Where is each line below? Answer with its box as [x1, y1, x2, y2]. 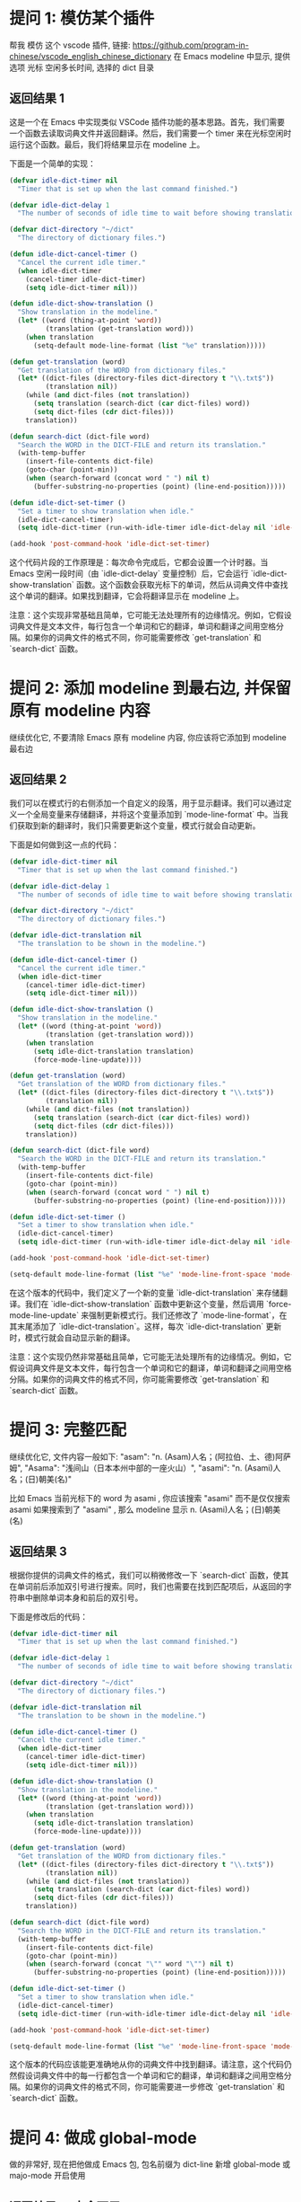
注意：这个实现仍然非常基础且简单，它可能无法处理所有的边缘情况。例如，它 [9, 1351, 292, 1362]
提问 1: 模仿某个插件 [9, 8, 155, 29]
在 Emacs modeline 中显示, [173, 50, 273, 61]
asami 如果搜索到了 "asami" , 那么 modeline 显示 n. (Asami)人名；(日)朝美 [9, 1504, 281, 1515]
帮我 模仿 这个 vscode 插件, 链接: [9, 40, 132, 50]
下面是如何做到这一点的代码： [9, 839, 119, 850]
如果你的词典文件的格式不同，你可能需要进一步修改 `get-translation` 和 [24, 2082, 285, 2092]
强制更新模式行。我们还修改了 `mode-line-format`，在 [88, 1309, 288, 1321]
